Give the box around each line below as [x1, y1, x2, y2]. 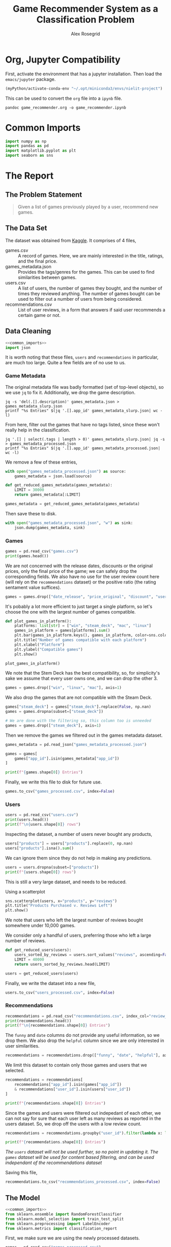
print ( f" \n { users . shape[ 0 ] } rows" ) [5, 822, 81, 827]
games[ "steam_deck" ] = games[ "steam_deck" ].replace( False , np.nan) [5, 704, 152, 710]
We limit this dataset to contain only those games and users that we [5, 1062, 147, 1068]
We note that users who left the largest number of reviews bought [5, 917, 144, 923]
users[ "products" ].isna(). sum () [5, 846, 74, 851]
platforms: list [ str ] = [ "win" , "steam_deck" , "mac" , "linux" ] [14, 623, 152, 628]
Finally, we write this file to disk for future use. [5, 779, 102, 785]
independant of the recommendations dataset [5, 1159, 102, 1166]
